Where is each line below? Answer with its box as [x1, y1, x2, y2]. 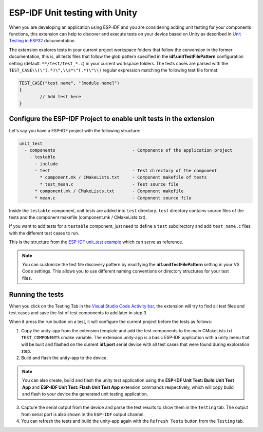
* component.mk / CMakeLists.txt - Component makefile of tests [39, 175, 207, 180]
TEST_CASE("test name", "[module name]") [19, 80, 120, 86]
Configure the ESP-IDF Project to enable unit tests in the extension [9, 115, 215, 123]
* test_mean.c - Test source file [39, 181, 179, 187]
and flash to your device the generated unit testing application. [22, 391, 148, 396]
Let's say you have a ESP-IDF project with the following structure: [9, 127, 141, 133]
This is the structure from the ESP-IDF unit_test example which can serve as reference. [9, 239, 184, 245]
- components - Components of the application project [24, 147, 233, 153]
